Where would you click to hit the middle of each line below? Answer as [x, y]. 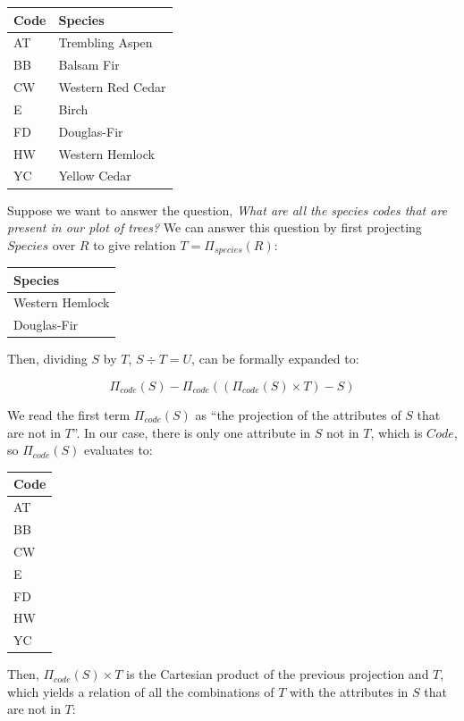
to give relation [135, 244]
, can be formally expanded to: [275, 359]
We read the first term [69, 415]
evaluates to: [118, 450]
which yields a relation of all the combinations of [141, 691]
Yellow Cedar [95, 176]
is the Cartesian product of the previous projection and [278, 674]
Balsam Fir [89, 65]
